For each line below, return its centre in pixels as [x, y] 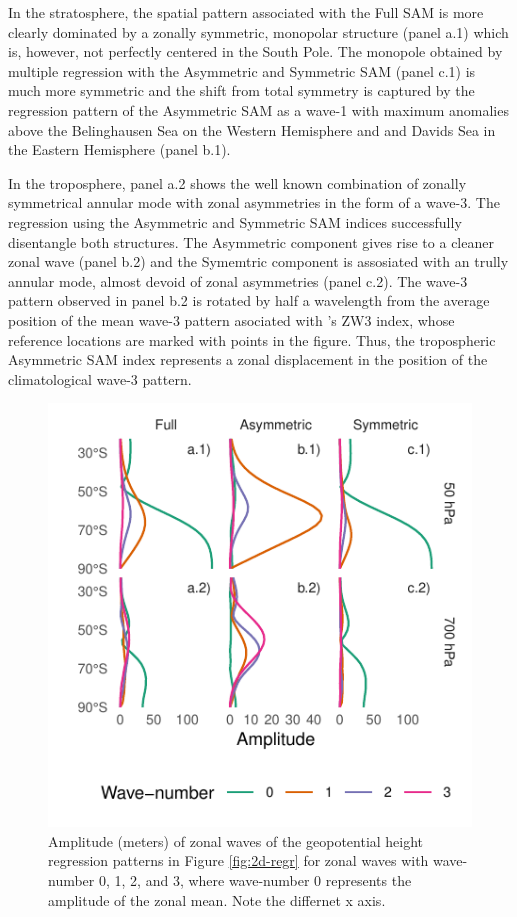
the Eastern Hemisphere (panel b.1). [119, 149]
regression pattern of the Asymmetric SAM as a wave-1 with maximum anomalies [258, 109]
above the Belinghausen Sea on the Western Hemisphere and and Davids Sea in [252, 129]
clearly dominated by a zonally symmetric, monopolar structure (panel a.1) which [258, 31]
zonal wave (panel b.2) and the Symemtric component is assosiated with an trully [258, 261]
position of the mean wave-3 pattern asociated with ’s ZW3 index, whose [231, 319]
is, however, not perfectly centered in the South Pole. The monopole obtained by [255, 51]
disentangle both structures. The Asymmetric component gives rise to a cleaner [251, 241]
